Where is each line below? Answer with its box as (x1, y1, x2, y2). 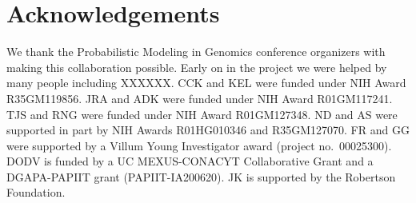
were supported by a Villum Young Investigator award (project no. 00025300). (6, 137, 392, 153)
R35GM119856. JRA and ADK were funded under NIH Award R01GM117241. (6, 90, 393, 106)
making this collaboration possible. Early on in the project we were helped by (6, 58, 387, 75)
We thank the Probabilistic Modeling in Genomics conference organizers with (6, 43, 386, 60)
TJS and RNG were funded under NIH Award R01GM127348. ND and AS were (6, 105, 398, 122)
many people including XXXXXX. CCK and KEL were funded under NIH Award (6, 74, 406, 91)
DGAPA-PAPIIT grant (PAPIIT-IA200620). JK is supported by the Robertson (6, 168, 396, 185)
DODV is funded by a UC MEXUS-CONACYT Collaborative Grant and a (6, 153, 374, 169)
